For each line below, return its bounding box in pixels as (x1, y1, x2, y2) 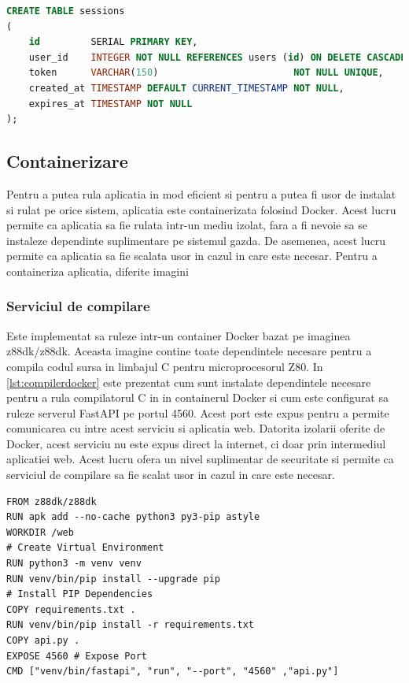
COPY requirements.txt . (6, 603, 136, 615)
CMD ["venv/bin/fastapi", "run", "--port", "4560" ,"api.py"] (6, 666, 339, 677)
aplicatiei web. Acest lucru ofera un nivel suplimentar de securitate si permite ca (6, 451, 394, 467)
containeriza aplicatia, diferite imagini (6, 262, 189, 279)
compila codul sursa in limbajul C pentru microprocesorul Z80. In (6, 358, 323, 374)
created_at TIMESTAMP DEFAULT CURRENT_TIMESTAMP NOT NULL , (28, 82, 345, 94)
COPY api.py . (6, 635, 80, 647)
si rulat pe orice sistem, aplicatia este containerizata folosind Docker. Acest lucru (6, 201, 396, 217)
